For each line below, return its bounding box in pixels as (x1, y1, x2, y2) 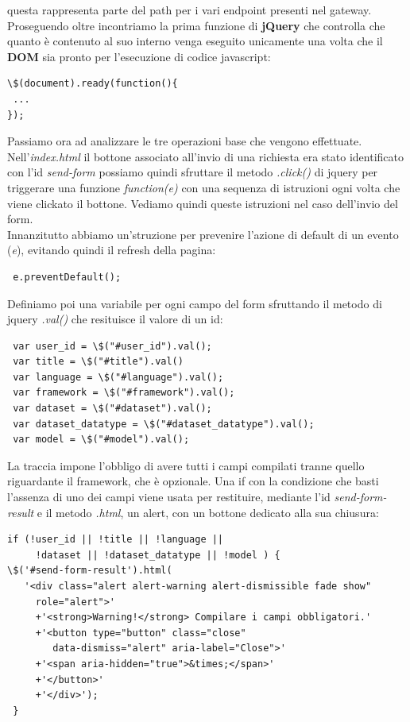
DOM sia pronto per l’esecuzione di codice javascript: (7, 48, 271, 64)
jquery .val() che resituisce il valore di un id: (7, 311, 223, 327)
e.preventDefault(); (13, 271, 122, 283)
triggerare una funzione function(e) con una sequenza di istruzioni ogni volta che (7, 179, 400, 195)
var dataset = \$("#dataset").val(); (13, 403, 212, 415)
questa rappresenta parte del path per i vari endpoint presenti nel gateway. (7, 2, 372, 17)
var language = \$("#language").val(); (13, 371, 224, 383)
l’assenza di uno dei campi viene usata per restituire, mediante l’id (7, 488, 331, 505)
